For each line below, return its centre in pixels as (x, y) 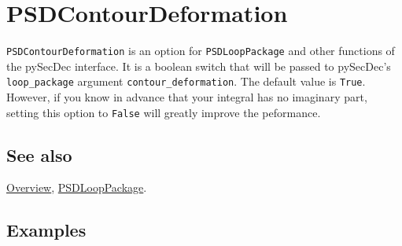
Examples (46, 230)
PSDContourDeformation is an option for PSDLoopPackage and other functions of (201, 51)
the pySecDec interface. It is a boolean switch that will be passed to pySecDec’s (199, 66)
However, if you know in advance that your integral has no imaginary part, (187, 97)
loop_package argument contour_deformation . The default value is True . (186, 81)
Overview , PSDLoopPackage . (77, 187)
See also (39, 154)
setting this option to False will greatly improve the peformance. (164, 112)
